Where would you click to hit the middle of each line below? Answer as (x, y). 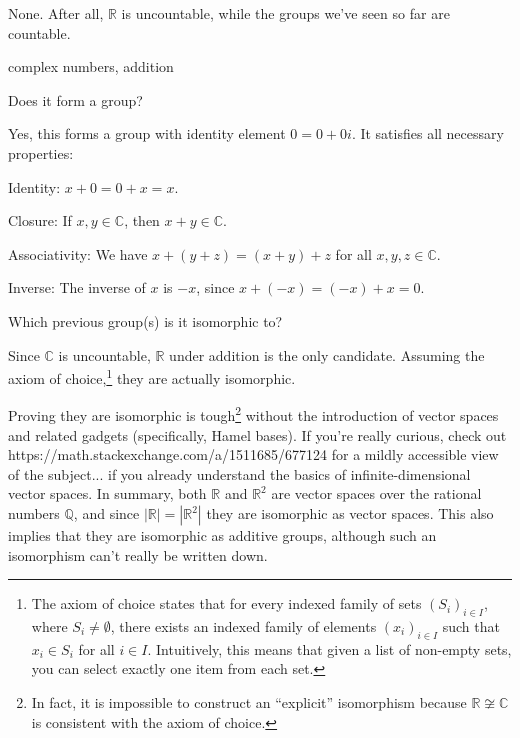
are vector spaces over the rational (376, 493)
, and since (106, 513)
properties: (41, 152)
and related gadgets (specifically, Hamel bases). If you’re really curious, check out (257, 434)
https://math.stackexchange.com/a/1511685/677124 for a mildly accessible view (253, 454)
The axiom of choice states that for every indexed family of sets (226, 603)
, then (142, 220)
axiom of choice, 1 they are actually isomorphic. (152, 376)
